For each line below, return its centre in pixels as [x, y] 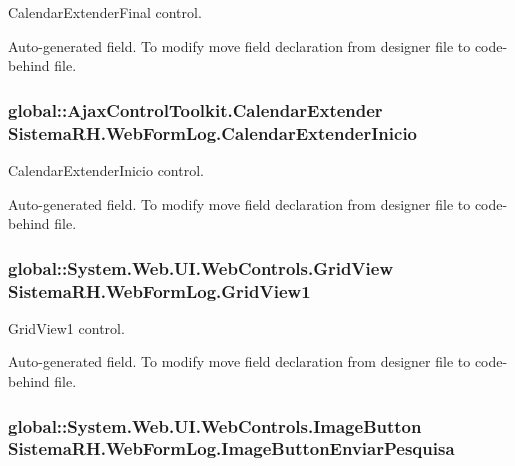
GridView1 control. [66, 327]
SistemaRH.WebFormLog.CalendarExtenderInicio [213, 132]
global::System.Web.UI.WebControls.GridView [201, 267]
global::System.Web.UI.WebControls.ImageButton [215, 425]
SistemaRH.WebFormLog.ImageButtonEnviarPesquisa [231, 448]
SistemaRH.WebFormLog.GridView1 [159, 290]
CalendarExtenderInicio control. [106, 169]
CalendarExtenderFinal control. [105, 12]
